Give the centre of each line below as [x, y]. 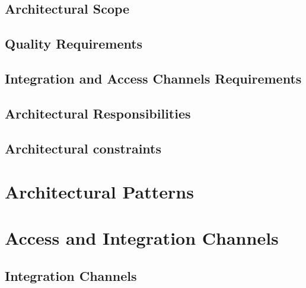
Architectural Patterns [99, 192]
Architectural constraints [83, 148]
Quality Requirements [74, 44]
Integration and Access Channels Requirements [153, 78]
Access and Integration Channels [142, 238]
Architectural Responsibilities [98, 113]
